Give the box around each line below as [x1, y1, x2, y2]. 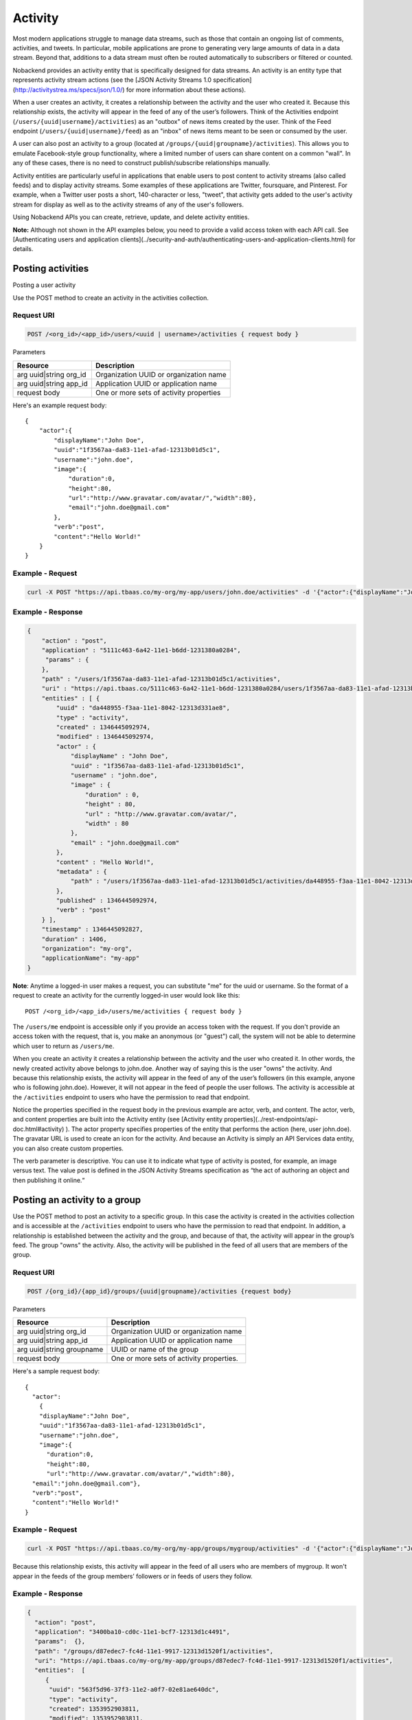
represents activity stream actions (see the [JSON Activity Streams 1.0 [12, 76, 212, 84]
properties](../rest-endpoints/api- [224, 1115, 319, 1124]
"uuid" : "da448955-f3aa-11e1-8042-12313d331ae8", [56, 704, 230, 712]
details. [12, 245, 34, 253]
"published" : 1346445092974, [56, 896, 158, 905]
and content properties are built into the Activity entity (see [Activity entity [12, 1115, 223, 1124]
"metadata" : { [56, 868, 108, 875]
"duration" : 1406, [41, 935, 108, 943]
